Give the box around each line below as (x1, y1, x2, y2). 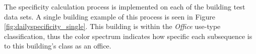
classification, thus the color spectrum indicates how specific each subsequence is (4, 30, 252, 41)
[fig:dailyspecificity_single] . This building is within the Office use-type (4, 21, 221, 31)
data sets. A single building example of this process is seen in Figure (4, 11, 215, 21)
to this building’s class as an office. (4, 40, 111, 51)
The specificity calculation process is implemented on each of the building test (4, 1, 245, 11)
